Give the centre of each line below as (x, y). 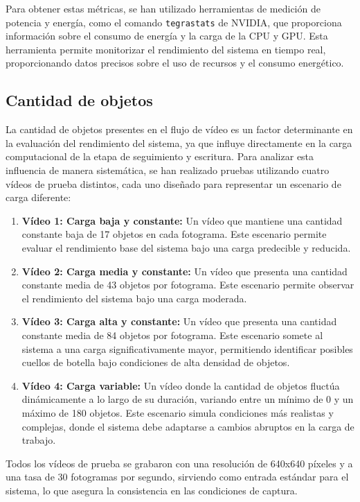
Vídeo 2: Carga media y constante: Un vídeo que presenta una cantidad (184, 271)
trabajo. (39, 440)
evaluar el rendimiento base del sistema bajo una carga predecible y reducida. (186, 247)
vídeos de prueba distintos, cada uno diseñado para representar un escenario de (173, 183)
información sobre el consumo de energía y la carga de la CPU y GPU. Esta (167, 36)
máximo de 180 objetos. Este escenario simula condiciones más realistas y (178, 412)
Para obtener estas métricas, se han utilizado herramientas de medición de (163, 8)
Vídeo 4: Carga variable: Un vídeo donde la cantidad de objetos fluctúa (181, 385)
